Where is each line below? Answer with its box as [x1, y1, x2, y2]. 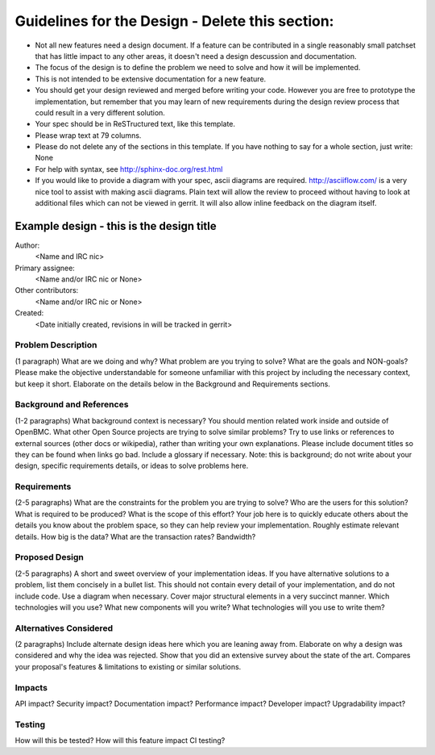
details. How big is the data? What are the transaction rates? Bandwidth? [14, 532, 256, 541]
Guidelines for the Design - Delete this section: [14, 12, 334, 30]
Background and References [14, 399, 129, 411]
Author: [14, 240, 40, 250]
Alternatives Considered [14, 622, 113, 633]
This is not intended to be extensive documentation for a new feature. [35, 73, 267, 84]
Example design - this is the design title [14, 219, 217, 233]
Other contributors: [14, 286, 79, 295]
